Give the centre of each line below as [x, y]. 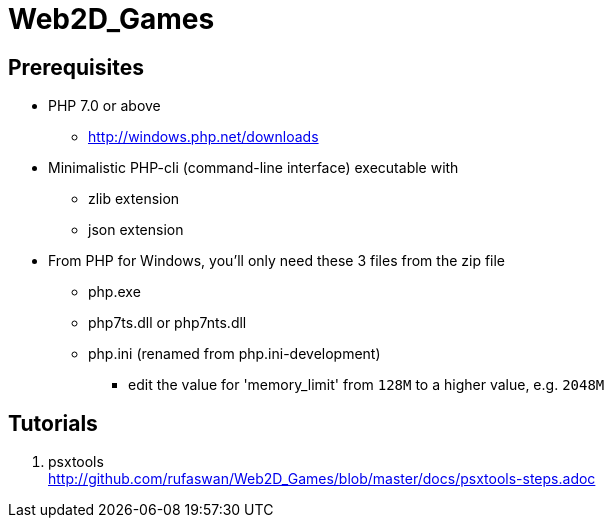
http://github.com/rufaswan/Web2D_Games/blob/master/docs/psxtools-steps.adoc [322, 479]
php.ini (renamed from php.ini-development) [234, 354]
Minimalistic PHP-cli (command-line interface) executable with [253, 168]
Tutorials [53, 423]
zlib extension [134, 199]
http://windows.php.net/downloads [203, 137]
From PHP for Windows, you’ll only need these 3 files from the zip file [277, 261]
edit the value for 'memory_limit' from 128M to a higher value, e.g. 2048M [366, 385]
